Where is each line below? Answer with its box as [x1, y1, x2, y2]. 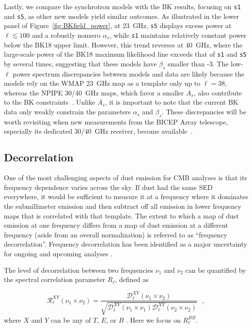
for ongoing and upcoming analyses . [4, 248, 112, 258]
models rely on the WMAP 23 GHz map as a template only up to [4, 78, 201, 88]
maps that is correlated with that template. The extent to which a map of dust [4, 210, 239, 220]
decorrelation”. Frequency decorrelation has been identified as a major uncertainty [4, 239, 247, 249]
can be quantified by [185, 265, 246, 275]
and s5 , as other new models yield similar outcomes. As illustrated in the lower [4, 11, 239, 21]
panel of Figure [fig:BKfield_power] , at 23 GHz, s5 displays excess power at [4, 20, 232, 31]
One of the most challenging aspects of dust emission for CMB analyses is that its [4, 172, 247, 183]
